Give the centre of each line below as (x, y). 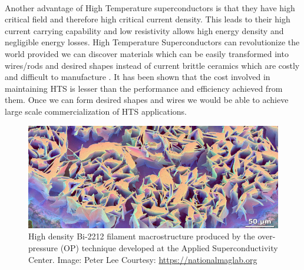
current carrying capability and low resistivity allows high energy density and (144, 30)
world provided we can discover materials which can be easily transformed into (147, 53)
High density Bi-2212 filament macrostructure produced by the (142, 236)
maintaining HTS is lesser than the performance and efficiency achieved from (144, 88)
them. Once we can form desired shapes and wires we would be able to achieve (147, 100)
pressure (43, 247)
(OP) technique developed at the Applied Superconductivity (169, 247)
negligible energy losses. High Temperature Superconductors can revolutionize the (152, 42)
